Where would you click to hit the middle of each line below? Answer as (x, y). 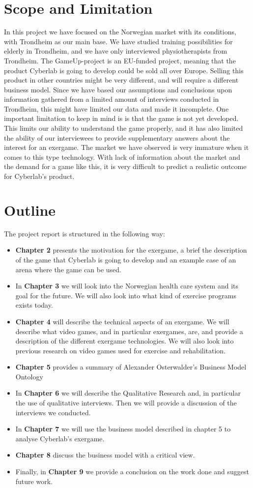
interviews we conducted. (53, 412)
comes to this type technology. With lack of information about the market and (122, 157)
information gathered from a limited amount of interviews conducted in (112, 99)
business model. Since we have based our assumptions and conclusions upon (118, 89)
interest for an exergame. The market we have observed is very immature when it (126, 147)
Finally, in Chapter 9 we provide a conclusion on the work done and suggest (132, 472)
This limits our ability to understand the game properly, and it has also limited (124, 128)
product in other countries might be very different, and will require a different (121, 80)
